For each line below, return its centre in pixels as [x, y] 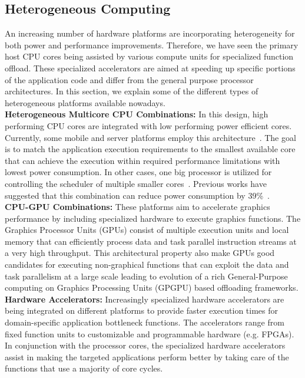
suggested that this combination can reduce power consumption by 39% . [137, 195]
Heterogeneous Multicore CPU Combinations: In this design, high [137, 114]
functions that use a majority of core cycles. [84, 368]
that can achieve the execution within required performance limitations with [142, 160]
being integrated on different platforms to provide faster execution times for [142, 310]
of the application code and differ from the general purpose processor [129, 79]
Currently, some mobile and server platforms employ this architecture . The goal [150, 137]
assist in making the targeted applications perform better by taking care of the [147, 356]
